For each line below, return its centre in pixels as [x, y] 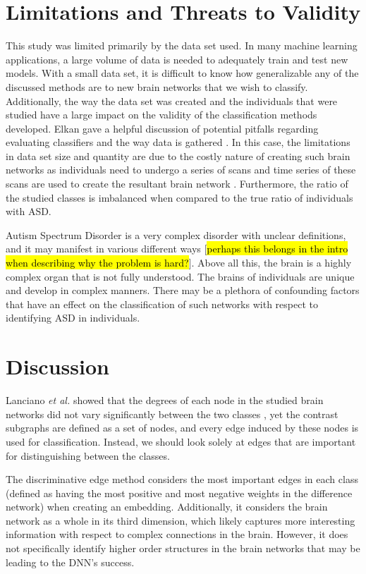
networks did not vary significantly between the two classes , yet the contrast [172, 414]
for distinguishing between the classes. [88, 455]
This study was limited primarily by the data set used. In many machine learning [182, 45]
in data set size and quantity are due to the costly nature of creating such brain [178, 155]
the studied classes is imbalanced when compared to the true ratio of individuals [179, 197]
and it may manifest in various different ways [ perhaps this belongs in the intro [177, 249]
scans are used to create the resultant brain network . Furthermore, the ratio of [177, 184]
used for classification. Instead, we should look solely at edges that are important [181, 441]
